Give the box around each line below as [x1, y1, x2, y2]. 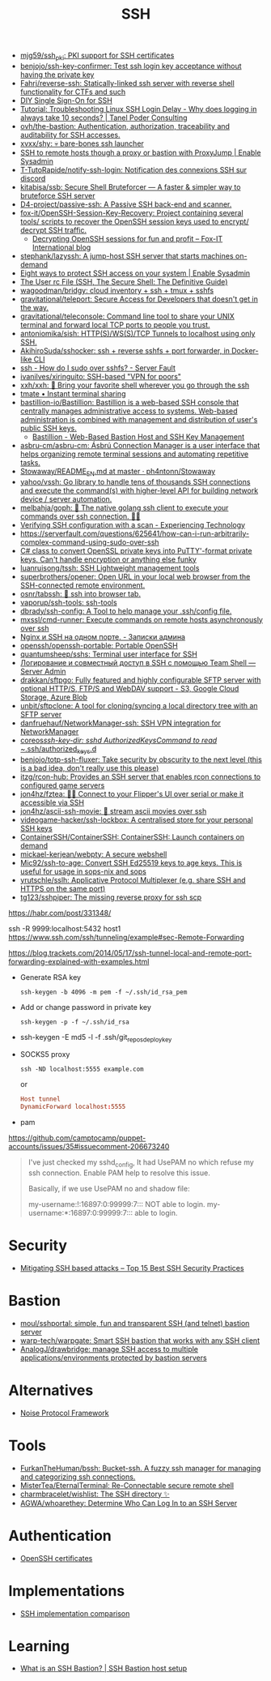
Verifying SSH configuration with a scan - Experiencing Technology [19, 520, 245, 529]
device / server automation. [19, 494, 112, 503]
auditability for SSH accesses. [19, 130, 121, 139]
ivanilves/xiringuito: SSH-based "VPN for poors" [19, 371, 182, 381]
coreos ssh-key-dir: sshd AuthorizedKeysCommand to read [19, 735, 218, 745]
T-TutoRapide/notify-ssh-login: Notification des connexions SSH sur [19, 165, 248, 174]
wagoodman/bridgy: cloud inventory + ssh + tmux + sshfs [19, 285, 214, 295]
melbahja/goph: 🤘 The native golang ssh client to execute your [19, 503, 229, 512]
